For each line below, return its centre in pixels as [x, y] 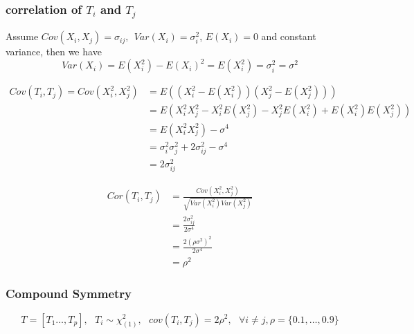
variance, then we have [54, 52]
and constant [289, 36]
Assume [22, 36]
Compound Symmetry [69, 294]
